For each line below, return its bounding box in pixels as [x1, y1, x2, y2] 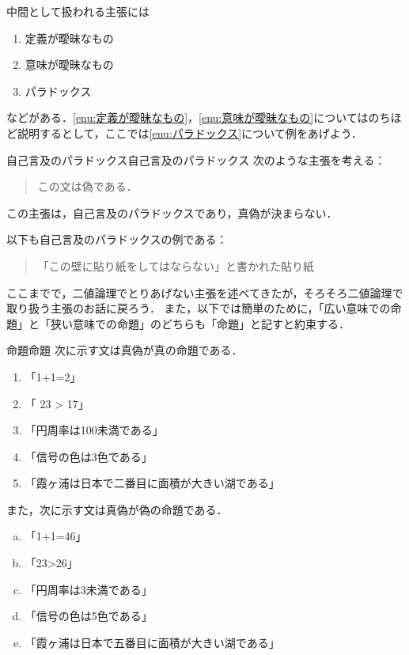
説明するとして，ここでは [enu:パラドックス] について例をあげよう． [17, 124, 362, 141]
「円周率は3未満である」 [25, 581, 153, 597]
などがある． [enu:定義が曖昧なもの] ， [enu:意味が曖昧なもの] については [6, 109, 369, 126]
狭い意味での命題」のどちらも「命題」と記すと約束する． [50, 315, 350, 331]
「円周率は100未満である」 [25, 422, 164, 438]
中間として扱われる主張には [6, 3, 150, 19]
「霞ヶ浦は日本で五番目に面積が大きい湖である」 [25, 634, 280, 650]
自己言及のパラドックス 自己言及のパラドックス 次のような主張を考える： [6, 151, 386, 168]
